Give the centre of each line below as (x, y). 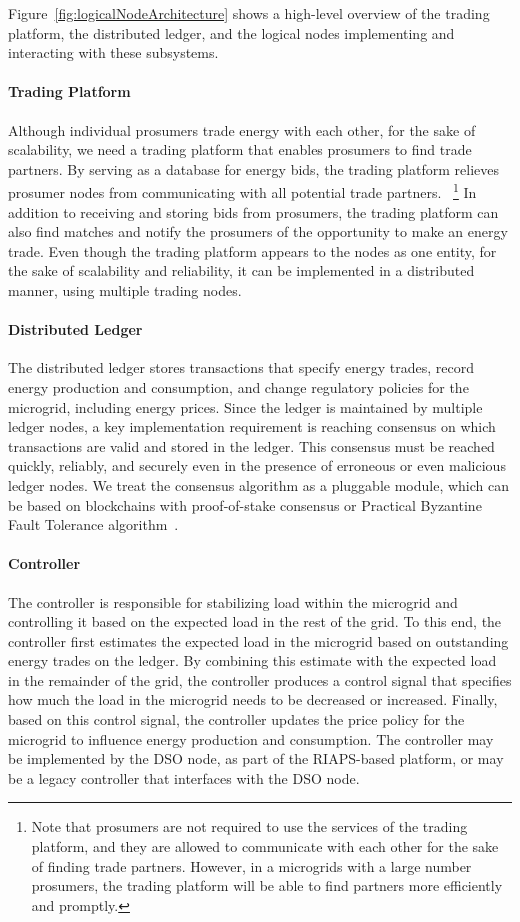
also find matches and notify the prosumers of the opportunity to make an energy (258, 231)
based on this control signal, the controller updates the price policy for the (236, 719)
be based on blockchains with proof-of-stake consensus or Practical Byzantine (245, 504)
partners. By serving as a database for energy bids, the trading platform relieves (253, 168)
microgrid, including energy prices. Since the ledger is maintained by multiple (245, 406)
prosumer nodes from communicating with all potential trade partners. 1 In (242, 191)
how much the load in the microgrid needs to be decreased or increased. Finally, (253, 699)
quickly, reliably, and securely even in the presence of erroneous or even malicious (257, 465)
